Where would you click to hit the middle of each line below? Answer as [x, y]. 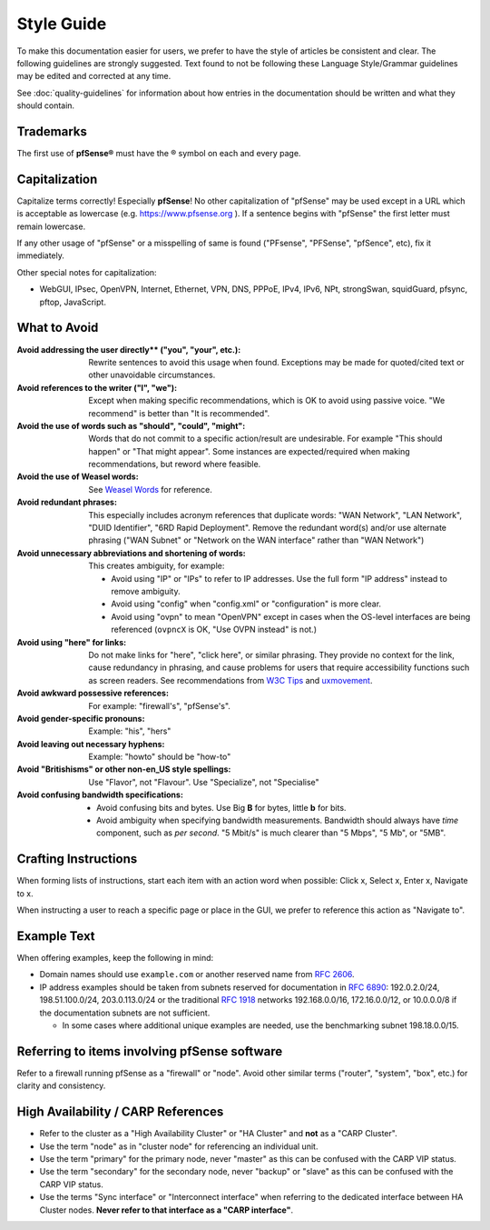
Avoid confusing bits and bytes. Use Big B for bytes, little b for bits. [221, 807]
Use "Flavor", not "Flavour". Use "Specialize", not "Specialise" [204, 782]
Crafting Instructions [77, 859]
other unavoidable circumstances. [152, 375]
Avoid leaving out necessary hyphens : [91, 744]
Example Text [56, 936]
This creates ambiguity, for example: [157, 566]
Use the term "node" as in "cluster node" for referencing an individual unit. [179, 1146]
